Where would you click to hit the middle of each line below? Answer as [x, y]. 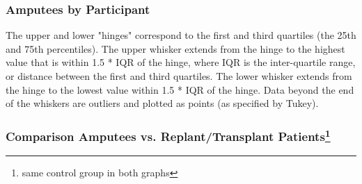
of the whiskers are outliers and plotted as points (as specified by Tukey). [162, 103]
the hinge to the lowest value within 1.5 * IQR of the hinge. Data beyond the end [180, 89]
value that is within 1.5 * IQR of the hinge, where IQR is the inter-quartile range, [181, 62]
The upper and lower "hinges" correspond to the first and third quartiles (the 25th [181, 35]
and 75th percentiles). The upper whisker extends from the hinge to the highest [175, 48]
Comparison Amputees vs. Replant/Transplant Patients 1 [168, 135]
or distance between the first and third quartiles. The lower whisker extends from [179, 76]
